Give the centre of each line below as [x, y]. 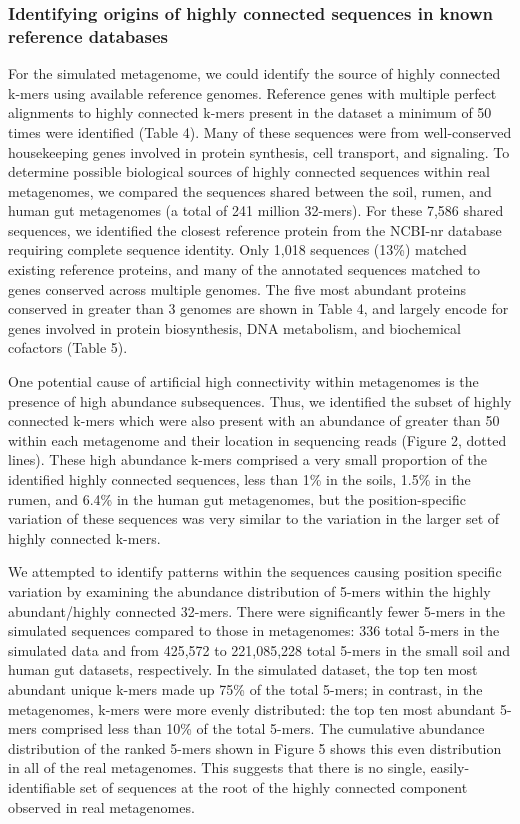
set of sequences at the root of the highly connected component [273, 786]
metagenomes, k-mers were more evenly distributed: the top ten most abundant [252, 708]
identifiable [42, 786]
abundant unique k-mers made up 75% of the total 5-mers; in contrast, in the [245, 688]
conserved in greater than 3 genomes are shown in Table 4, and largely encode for [258, 308]
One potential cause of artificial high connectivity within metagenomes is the [243, 381]
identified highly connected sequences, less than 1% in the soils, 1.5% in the [239, 479]
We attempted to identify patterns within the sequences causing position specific [255, 571]
